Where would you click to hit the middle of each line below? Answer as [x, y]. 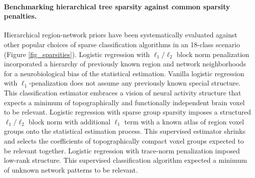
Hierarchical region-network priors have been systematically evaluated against [121, 35]
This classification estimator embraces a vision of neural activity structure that [123, 92]
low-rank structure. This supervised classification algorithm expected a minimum [126, 160]
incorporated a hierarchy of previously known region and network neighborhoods [125, 64]
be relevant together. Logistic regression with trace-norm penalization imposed [122, 150]
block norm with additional [70, 121]
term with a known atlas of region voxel [184, 121]
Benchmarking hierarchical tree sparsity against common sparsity [117, 6]
